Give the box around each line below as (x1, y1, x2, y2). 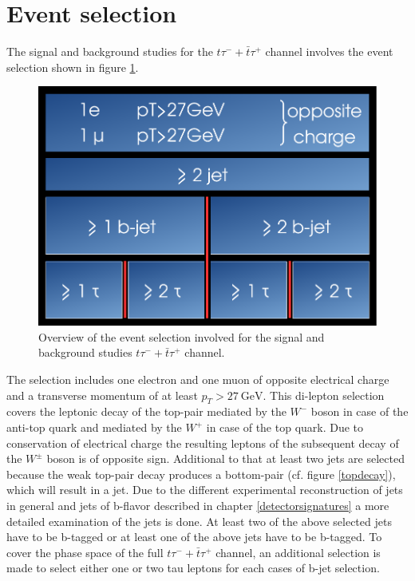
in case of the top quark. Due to (206, 419, 364, 436)
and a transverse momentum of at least (6, 386, 198, 403)
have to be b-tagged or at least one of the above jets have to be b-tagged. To (6, 528, 382, 545)
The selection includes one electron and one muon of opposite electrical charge (6, 371, 389, 388)
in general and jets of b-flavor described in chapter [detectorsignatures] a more (6, 496, 389, 513)
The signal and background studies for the (6, 43, 213, 60)
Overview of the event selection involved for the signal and (38, 328, 325, 345)
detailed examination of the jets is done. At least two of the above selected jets (6, 512, 392, 529)
